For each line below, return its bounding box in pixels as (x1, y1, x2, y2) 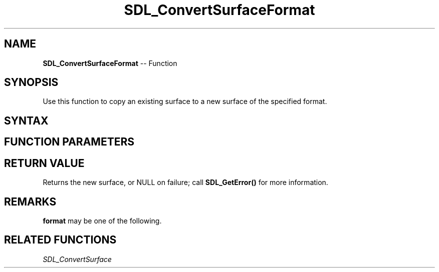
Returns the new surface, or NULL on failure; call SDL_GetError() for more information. (43, 178, 328, 187)
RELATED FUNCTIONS (4, 233, 117, 246)
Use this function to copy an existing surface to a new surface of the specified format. (43, 97, 327, 106)
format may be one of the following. (43, 216, 162, 225)
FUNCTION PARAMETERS (4, 135, 134, 148)
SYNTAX (4, 114, 49, 127)
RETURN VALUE (4, 156, 85, 169)
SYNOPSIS (4, 76, 59, 89)
